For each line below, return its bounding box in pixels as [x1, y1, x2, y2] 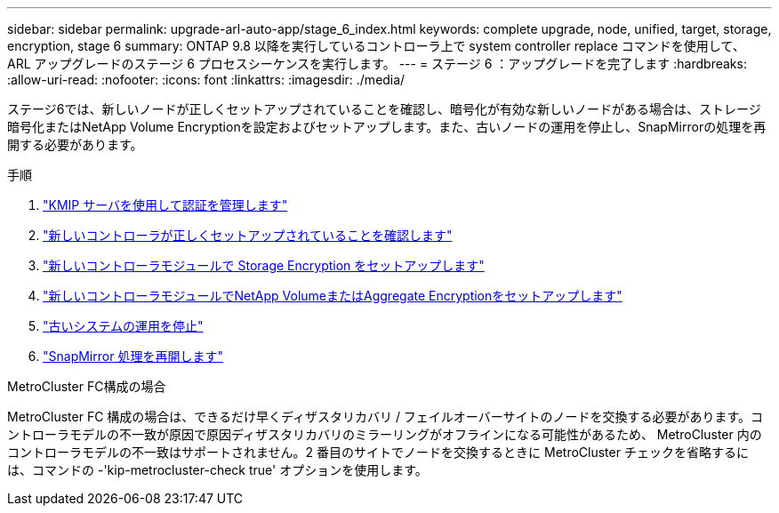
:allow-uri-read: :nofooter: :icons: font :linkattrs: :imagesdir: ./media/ [7, 72, 406, 87]
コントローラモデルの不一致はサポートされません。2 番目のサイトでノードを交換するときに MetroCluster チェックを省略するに [7, 445, 749, 460]
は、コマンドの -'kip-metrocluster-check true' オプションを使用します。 [7, 462, 428, 477]
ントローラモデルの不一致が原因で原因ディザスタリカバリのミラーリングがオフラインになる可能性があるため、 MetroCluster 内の [7, 427, 762, 442]
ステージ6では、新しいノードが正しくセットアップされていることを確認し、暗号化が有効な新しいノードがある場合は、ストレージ [7, 101, 761, 116]
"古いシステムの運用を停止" [43, 318, 204, 333]
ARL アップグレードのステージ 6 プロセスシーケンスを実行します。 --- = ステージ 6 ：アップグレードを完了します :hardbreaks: [7, 56, 747, 71]
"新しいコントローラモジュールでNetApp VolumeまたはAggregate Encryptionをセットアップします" [43, 288, 622, 303]
